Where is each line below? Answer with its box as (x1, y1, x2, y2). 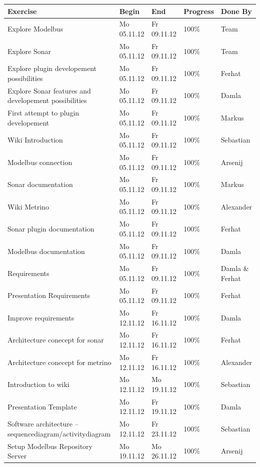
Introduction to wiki (7, 379, 69, 389)
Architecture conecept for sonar (7, 334, 104, 345)
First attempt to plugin (7, 107, 79, 118)
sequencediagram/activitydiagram (7, 428, 111, 438)
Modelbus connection (7, 156, 72, 167)
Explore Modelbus (7, 23, 63, 34)
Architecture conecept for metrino (7, 356, 111, 367)
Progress (183, 5, 214, 16)
